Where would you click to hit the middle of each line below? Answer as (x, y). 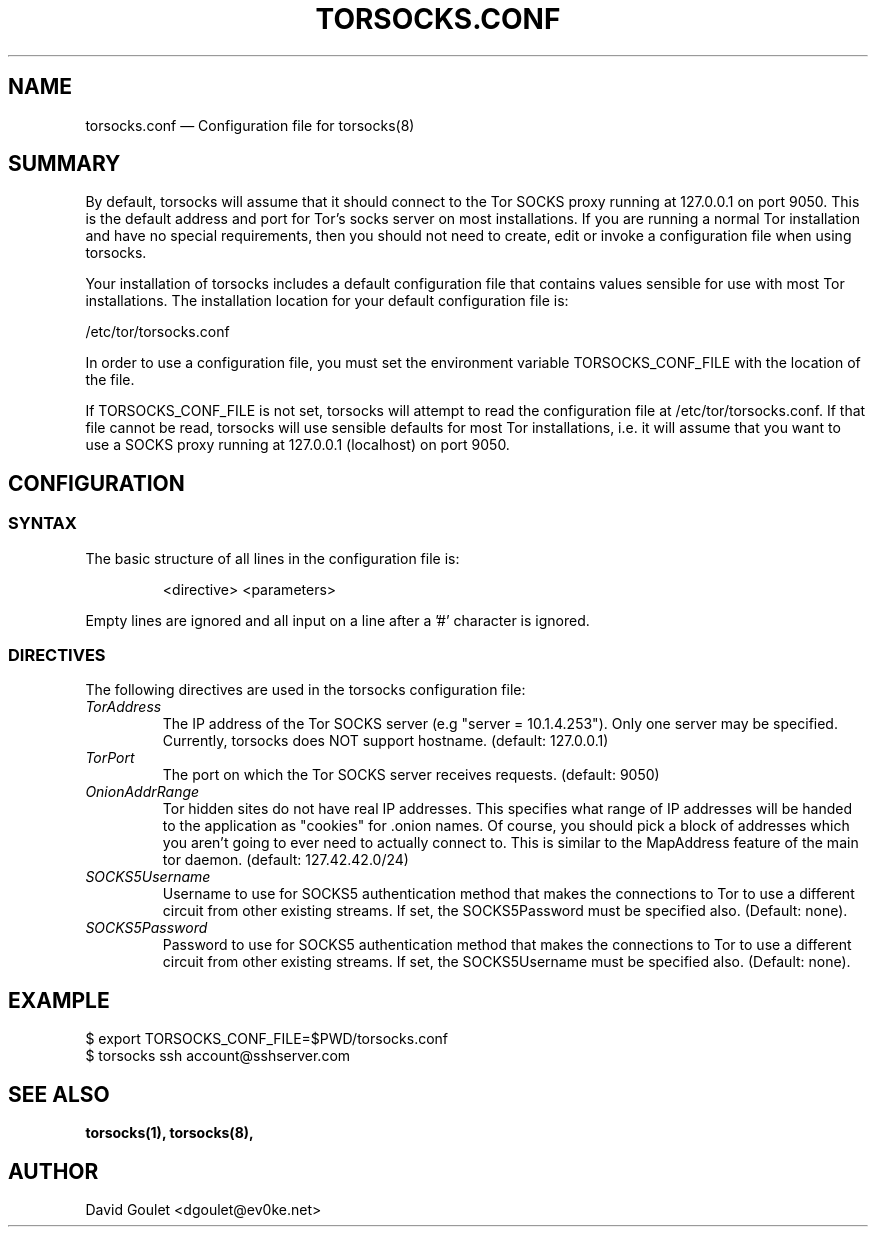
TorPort (110, 758)
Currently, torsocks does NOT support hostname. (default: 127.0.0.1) (385, 741)
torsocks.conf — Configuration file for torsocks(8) (250, 125)
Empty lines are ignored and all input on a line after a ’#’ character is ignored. (337, 620)
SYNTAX (42, 523)
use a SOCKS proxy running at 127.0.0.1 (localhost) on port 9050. (297, 445)
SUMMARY (64, 164)
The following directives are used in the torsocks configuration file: (305, 690)
